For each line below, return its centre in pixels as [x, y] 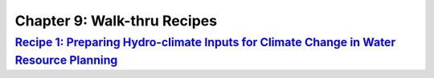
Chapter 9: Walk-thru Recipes [116, 21]
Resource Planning [66, 60]
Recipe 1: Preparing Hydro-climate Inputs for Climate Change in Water [205, 42]
